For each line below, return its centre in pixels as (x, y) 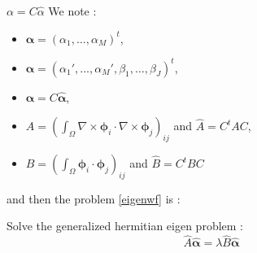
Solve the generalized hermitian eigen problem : (125, 226)
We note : (72, 11)
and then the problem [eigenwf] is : (94, 198)
